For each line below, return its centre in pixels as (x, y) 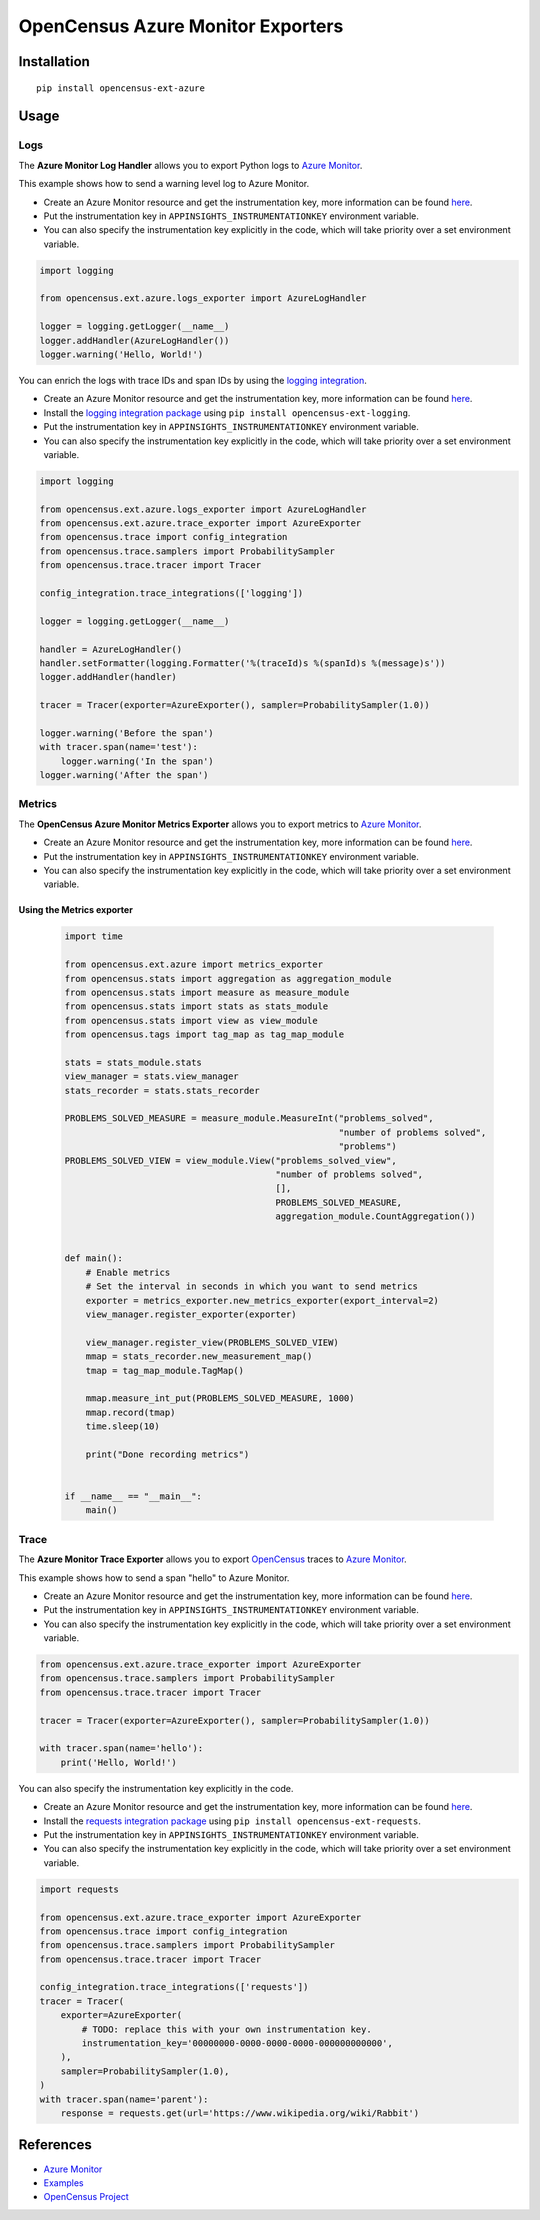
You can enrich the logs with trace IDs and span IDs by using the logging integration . (192, 380)
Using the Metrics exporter (76, 910)
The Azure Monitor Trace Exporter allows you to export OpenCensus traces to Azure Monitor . (212, 1559)
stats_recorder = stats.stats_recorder (162, 1090)
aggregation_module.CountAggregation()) (376, 1216)
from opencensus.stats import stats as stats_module (196, 1006)
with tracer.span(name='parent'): (124, 2099)
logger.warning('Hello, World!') (121, 354)
